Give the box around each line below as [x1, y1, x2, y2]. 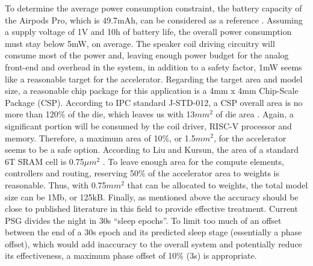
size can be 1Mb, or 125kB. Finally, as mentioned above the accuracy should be [5, 190, 299, 203]
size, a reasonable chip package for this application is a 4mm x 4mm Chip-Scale [5, 84, 299, 97]
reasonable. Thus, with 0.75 [5, 178, 107, 191]
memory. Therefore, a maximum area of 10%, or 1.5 [5, 131, 196, 144]
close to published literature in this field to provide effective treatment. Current [5, 202, 298, 215]
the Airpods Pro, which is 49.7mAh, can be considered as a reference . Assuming [5, 13, 303, 26]
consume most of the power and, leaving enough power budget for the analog [5, 49, 289, 61]
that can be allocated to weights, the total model [127, 178, 308, 191]
